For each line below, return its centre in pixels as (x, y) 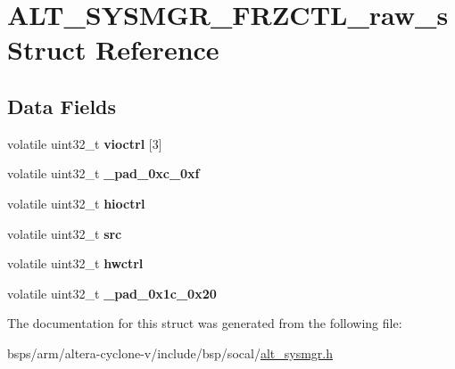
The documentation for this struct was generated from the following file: (205, 323)
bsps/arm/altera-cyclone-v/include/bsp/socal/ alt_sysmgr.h (170, 353)
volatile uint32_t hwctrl (75, 263)
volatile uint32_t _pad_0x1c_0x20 (112, 293)
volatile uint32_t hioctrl (76, 203)
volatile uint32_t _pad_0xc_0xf (103, 173)
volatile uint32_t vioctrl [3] (85, 143)
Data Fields (62, 106)
